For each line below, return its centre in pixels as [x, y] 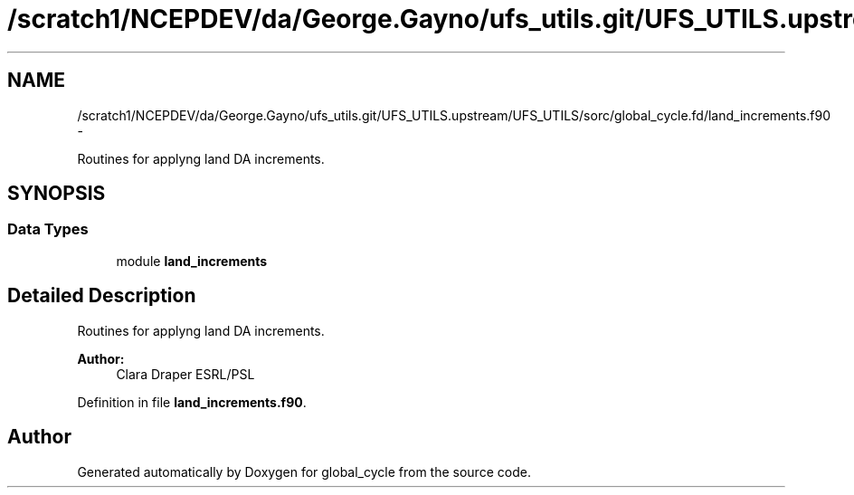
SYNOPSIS [57, 194]
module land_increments [192, 261]
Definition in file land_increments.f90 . [192, 402]
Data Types [48, 229]
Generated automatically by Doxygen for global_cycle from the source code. [304, 471]
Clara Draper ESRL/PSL [185, 374]
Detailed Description [102, 296]
